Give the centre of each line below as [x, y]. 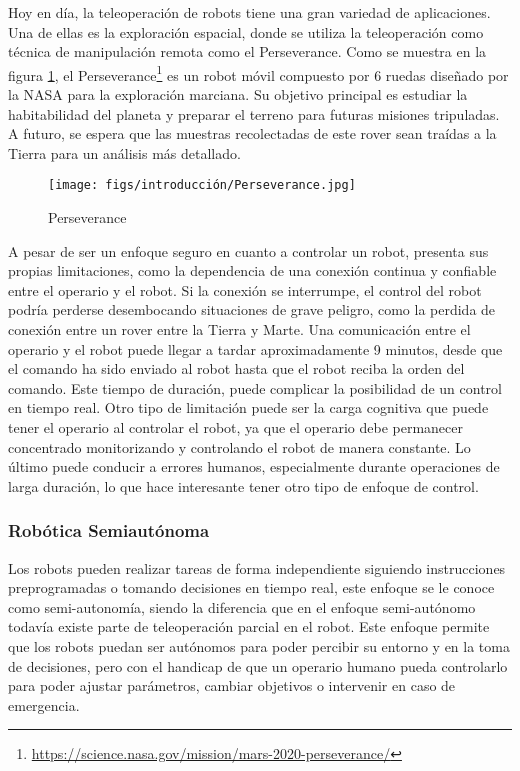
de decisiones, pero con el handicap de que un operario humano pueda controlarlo [258, 665]
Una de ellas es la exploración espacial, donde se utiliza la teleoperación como [246, 31]
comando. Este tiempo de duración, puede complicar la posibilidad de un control [255, 387]
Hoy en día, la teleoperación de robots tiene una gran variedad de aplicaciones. [249, 12]
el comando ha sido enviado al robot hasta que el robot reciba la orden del [236, 368]
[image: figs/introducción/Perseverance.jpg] [202, 185]
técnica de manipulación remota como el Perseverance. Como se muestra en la [247, 51]
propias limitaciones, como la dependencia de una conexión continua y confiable [252, 270]
